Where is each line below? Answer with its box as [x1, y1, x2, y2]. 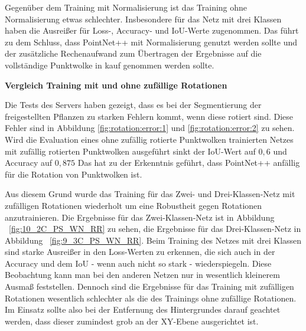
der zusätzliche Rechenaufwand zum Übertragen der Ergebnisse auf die [5, 47, 262, 60]
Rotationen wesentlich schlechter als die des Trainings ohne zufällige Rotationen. [5, 291, 297, 304]
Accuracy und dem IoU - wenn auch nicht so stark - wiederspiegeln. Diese [5, 257, 272, 269]
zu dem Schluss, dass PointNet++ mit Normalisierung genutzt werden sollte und [5, 35, 298, 48]
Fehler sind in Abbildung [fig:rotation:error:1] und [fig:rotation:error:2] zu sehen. [5, 122, 295, 134]
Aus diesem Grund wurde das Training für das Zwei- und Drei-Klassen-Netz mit [5, 188, 295, 200]
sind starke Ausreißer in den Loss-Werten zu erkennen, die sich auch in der [5, 245, 275, 258]
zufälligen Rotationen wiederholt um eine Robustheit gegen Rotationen [5, 199, 262, 211]
